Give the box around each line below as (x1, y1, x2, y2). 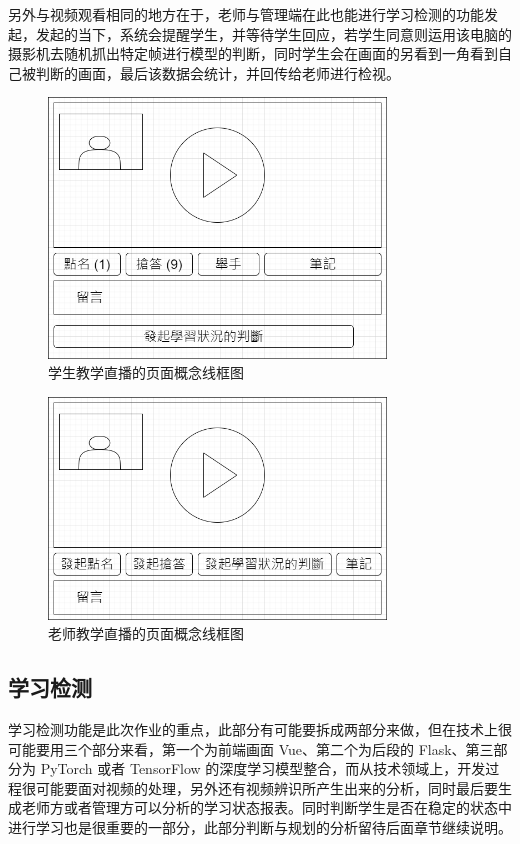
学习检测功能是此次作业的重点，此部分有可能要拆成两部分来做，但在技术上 (8, 719, 498, 739)
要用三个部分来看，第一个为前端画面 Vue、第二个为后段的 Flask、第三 (35, 738, 494, 759)
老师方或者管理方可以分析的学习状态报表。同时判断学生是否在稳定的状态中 (21, 797, 512, 818)
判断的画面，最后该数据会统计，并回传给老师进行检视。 (35, 62, 400, 83)
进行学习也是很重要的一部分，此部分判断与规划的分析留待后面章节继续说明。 (8, 816, 512, 837)
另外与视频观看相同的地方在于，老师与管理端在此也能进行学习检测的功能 (8, 4, 484, 24)
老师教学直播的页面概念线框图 (48, 623, 244, 644)
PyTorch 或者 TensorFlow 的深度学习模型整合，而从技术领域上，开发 (40, 758, 486, 779)
